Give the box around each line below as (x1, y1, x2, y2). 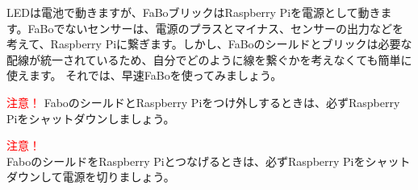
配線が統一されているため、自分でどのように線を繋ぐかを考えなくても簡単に (6, 51, 412, 68)
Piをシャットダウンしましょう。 (6, 109, 175, 126)
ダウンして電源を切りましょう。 (6, 168, 175, 185)
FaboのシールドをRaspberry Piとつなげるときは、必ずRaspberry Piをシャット (6, 152, 411, 169)
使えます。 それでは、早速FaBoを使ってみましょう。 (6, 67, 282, 84)
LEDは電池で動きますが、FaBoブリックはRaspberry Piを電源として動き (6, 4, 381, 20)
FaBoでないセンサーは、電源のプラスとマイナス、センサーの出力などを (27, 19, 403, 36)
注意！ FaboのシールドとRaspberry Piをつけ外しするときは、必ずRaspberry (6, 93, 400, 110)
